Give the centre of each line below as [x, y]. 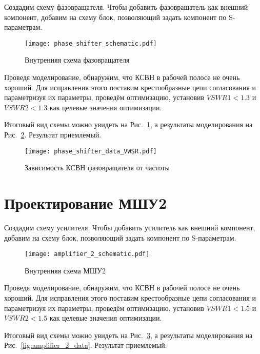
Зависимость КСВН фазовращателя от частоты [97, 168]
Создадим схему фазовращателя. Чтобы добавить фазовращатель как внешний [126, 7]
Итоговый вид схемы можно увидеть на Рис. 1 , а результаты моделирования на [128, 124]
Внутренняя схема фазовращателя [77, 60]
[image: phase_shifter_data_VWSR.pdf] [91, 151]
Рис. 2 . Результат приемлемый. [53, 134]
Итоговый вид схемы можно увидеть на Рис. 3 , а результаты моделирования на [128, 335]
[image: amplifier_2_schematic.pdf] [87, 254]
